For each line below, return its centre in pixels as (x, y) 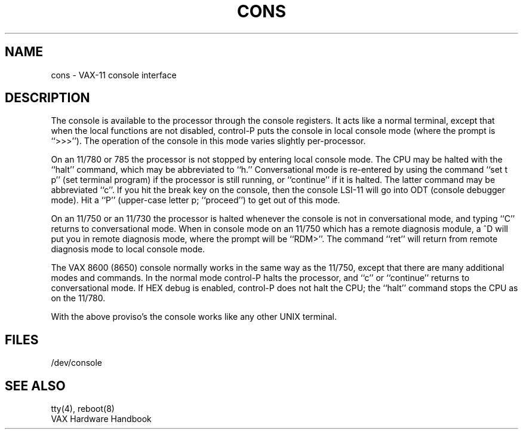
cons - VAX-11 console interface (114, 75)
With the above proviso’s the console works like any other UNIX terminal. (194, 317)
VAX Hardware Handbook (101, 419)
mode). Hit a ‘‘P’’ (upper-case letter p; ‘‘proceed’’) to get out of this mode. (196, 200)
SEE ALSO (35, 386)
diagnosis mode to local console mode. (128, 249)
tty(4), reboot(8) (83, 409)
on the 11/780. (78, 298)
